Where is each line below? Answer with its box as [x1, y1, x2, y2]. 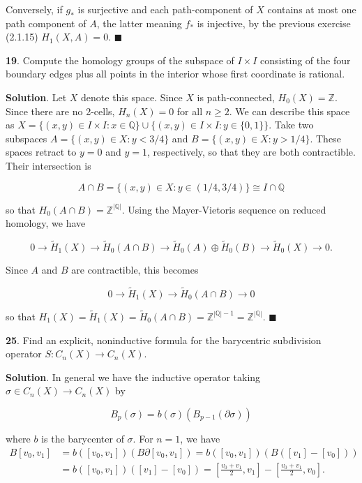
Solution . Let [6, 89, 67, 104]
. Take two [269, 117, 314, 132]
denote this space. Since [81, 89, 183, 104]
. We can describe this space [229, 103, 350, 118]
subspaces [6, 131, 47, 145]
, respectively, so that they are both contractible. [146, 144, 356, 159]
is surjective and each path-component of [77, 2, 253, 16]
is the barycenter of [41, 431, 124, 445]
